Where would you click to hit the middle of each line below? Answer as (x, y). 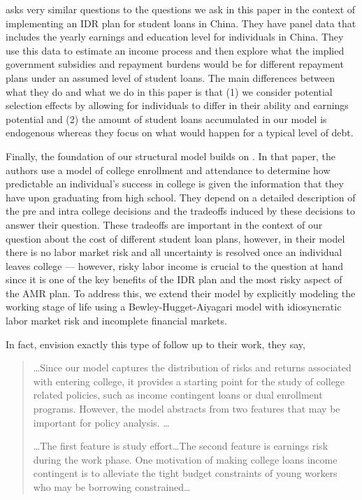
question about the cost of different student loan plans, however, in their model (175, 238)
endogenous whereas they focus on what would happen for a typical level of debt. (180, 133)
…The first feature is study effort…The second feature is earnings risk (181, 446)
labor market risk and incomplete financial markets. (116, 321)
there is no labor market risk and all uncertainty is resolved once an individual (174, 252)
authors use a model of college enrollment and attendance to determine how (168, 170)
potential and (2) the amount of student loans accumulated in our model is (166, 119)
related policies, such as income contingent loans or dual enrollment (178, 395)
